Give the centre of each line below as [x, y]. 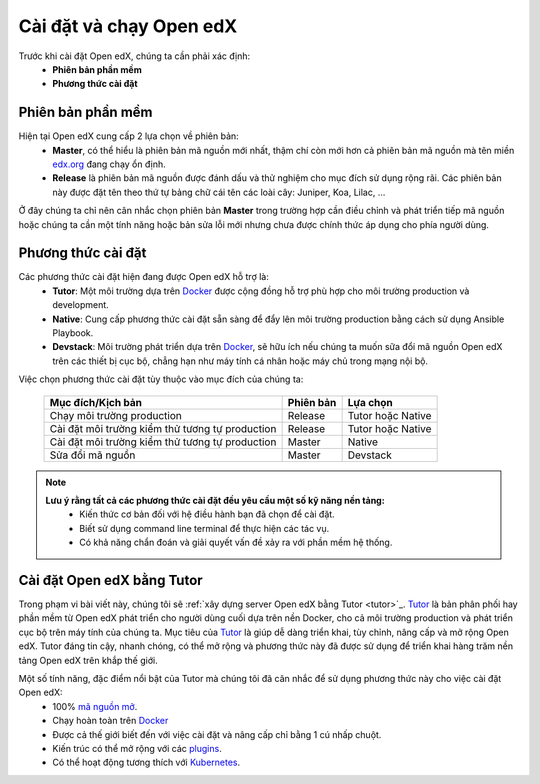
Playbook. [73, 333]
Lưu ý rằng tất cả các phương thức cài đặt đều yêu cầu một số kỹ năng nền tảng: [215, 500]
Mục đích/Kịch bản [95, 402]
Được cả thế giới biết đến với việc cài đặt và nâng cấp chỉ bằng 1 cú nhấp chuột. [217, 734]
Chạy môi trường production [115, 415]
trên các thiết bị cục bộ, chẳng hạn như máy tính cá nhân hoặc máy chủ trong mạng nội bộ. [240, 361]
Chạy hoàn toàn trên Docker [110, 721]
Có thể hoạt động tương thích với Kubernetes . [146, 762]
